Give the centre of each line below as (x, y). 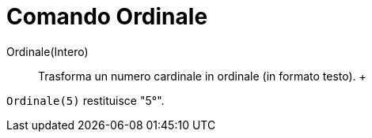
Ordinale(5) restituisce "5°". (85, 100)
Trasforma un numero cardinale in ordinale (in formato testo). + (202, 76)
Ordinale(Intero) (47, 51)
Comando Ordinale (107, 17)
